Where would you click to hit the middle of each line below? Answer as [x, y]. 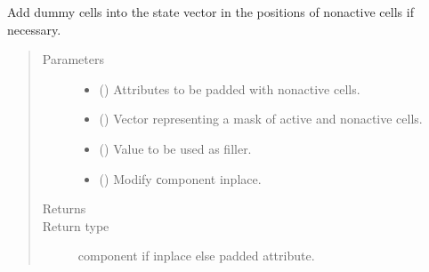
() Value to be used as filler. [175, 148]
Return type [76, 225]
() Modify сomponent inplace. [180, 178]
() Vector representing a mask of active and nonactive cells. [261, 119]
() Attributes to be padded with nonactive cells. [230, 88]
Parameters [73, 59]
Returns [64, 208]
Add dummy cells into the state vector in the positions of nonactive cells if [210, 12]
